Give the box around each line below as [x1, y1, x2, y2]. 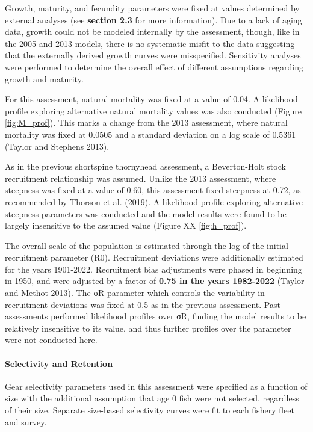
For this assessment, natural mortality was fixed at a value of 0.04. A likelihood [5, 93, 298, 105]
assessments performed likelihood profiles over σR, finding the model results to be [5, 310, 306, 322]
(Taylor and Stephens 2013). [5, 140, 110, 152]
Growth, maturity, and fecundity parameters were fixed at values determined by [5, 2, 300, 14]
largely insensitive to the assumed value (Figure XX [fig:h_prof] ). [5, 219, 247, 232]
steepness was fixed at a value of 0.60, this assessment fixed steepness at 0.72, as [5, 184, 301, 196]
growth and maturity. [5, 72, 84, 85]
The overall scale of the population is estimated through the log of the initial [5, 239, 288, 251]
